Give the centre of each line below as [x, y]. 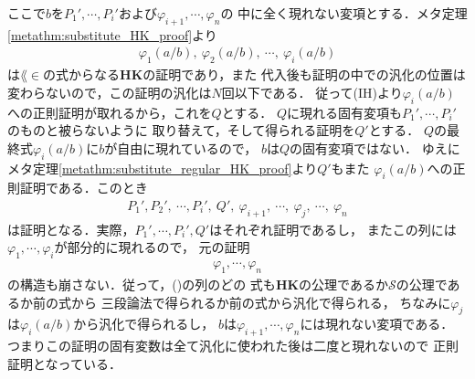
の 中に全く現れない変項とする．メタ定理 [344, 13]
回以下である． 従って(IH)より [312, 92]
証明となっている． [64, 363]
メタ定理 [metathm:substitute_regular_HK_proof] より [163, 168]
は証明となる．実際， [71, 229]
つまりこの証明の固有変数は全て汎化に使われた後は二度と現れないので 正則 [233, 346]
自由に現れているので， [187, 147]
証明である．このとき [84, 188]
